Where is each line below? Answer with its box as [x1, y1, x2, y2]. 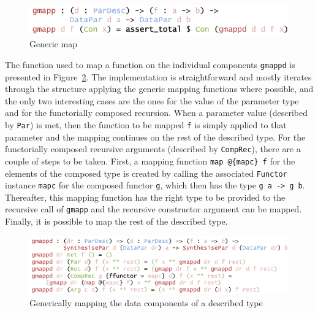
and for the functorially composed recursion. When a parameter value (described [5, 106, 308, 119]
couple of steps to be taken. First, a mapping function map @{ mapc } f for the [5, 154, 295, 167]
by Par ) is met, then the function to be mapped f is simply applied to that [5, 118, 287, 131]
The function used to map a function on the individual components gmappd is [5, 58, 295, 71]
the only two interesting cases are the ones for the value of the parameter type [5, 94, 299, 107]
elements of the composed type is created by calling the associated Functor [5, 166, 287, 179]
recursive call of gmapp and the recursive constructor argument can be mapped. [5, 203, 302, 215]
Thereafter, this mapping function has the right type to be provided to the [5, 190, 286, 203]
